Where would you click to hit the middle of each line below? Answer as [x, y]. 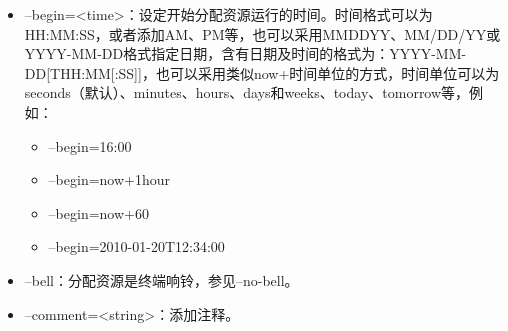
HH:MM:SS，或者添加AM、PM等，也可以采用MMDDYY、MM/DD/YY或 [262, 33]
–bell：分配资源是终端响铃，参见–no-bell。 [161, 279]
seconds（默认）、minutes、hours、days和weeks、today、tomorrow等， [247, 92]
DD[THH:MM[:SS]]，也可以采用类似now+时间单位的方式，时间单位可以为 [262, 72]
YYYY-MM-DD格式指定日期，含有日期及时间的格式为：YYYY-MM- [245, 53]
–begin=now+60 [98, 212]
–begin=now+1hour [109, 179]
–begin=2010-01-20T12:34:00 [136, 246]
